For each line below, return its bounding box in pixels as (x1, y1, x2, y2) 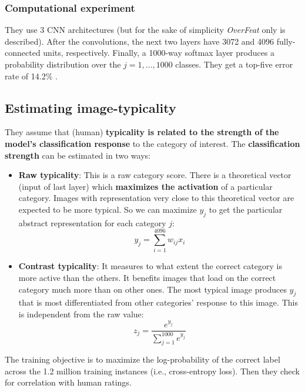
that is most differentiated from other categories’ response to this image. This (18, 296, 298, 309)
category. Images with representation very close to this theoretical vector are (18, 192, 294, 204)
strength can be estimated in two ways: (5, 149, 150, 161)
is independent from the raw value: (18, 308, 144, 320)
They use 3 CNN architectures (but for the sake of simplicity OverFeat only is (5, 24, 286, 36)
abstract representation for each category (18, 216, 166, 229)
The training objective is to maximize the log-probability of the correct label (5, 353, 280, 366)
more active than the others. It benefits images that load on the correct (18, 272, 276, 284)
